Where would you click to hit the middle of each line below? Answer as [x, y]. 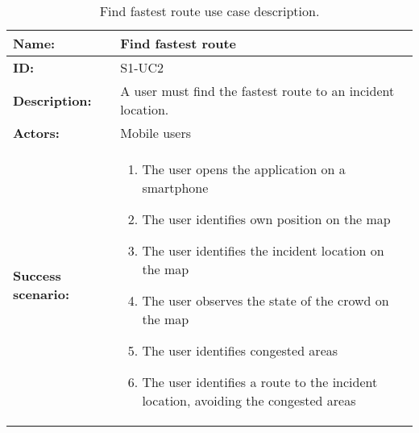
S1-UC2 [142, 67]
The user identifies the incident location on [263, 250]
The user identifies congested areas [240, 350]
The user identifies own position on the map [266, 219]
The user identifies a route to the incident [260, 382]
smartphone [175, 187]
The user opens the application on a [244, 169]
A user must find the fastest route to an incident [257, 91]
